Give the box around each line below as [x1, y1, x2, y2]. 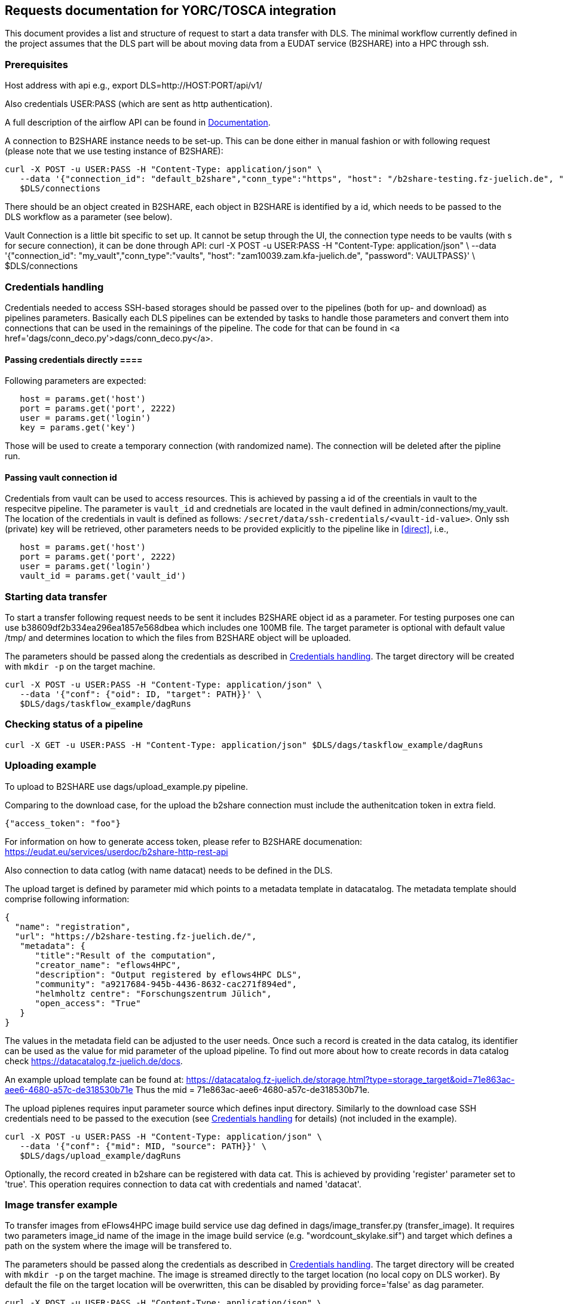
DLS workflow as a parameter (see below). [5, 212, 173, 222]
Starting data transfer [5, 590, 108, 603]
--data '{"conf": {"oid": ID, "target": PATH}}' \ [20, 689, 262, 700]
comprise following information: [5, 893, 130, 904]
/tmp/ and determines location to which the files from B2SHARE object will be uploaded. [5, 633, 351, 643]
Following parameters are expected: [5, 375, 146, 386]
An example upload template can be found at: [5, 1074, 184, 1085]
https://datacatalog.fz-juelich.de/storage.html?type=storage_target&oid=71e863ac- [186, 1074, 515, 1085]
